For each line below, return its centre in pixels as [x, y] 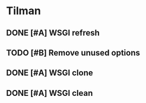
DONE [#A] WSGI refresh [53, 33]
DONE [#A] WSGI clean [50, 93]
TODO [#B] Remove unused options [73, 52]
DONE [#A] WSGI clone [50, 73]
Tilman [24, 11]
